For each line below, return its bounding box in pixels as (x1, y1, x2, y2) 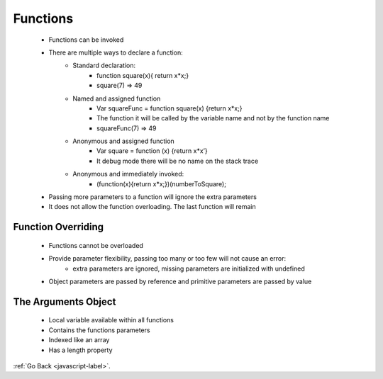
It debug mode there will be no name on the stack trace (96, 157, 259, 165)
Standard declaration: (72, 61, 136, 70)
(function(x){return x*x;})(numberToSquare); (96, 179, 227, 188)
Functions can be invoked (48, 35, 124, 44)
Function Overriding (13, 221, 104, 233)
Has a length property (48, 346, 113, 354)
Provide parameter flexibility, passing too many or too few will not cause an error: (48, 254, 287, 263)
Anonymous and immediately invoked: (72, 170, 184, 179)
